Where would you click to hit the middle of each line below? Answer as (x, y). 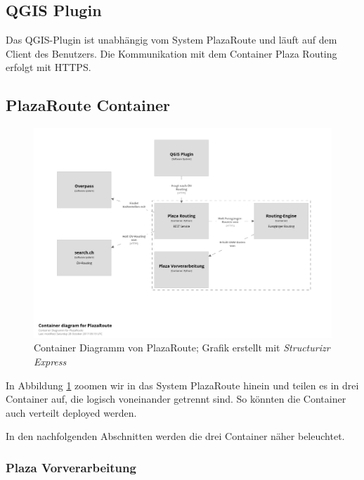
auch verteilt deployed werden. (71, 412)
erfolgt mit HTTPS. (48, 67)
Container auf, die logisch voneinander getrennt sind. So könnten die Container (176, 399)
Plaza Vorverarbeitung (71, 467)
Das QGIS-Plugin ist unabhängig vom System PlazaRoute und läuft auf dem (171, 40)
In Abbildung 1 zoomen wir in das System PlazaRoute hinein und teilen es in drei (182, 385)
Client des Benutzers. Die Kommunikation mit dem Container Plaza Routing (171, 53)
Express (50, 361)
